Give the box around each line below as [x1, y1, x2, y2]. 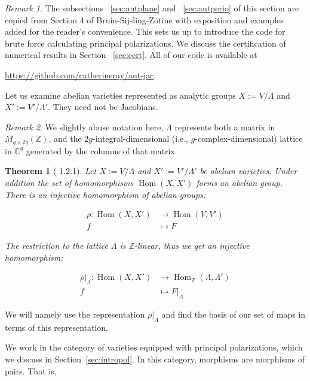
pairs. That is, [5, 364, 57, 377]
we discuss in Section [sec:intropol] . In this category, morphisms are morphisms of [5, 353, 305, 365]
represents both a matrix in [174, 120, 275, 133]
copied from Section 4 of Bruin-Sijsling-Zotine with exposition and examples [5, 13, 284, 26]
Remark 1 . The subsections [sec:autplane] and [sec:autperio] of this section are [5, 2, 299, 14]
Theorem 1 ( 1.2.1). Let [5, 164, 97, 177]
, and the [48, 132, 82, 145]
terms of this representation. [5, 321, 109, 333]
